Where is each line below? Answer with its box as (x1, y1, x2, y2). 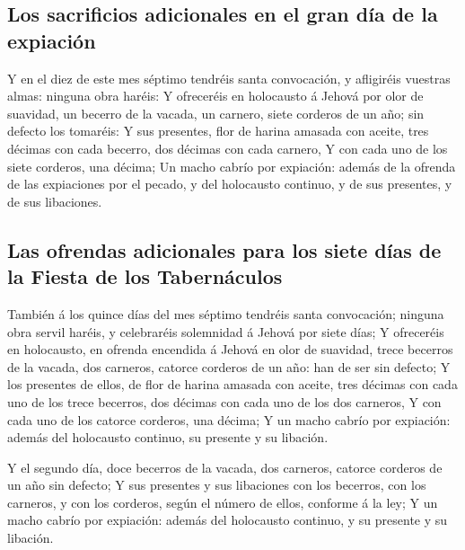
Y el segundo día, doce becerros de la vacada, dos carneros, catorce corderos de (7, 457, 443, 476)
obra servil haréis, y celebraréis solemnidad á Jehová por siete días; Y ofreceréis (7, 322, 444, 341)
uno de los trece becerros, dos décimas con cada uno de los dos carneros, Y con (7, 392, 442, 411)
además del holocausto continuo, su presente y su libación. (7, 428, 329, 447)
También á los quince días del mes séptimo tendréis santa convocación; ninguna (7, 304, 444, 323)
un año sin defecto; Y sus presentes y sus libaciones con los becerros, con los (7, 475, 426, 494)
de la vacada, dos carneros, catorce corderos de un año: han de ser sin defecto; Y (7, 357, 451, 376)
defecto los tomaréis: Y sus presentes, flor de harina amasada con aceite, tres (7, 121, 429, 140)
